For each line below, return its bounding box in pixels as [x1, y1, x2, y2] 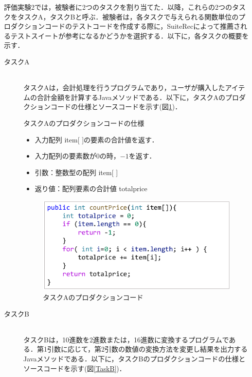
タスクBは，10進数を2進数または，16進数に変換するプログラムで [23, 334, 229, 344]
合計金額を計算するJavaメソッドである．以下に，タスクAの [36, 92, 226, 102]
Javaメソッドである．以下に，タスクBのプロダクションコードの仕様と [23, 354, 246, 364]
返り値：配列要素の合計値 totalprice [35, 183, 147, 194]
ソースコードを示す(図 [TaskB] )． [23, 363, 126, 373]
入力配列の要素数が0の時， [35, 151, 120, 161]
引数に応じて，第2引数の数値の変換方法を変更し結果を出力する [47, 344, 248, 354]
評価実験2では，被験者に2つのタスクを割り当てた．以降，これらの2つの [4, 2, 232, 12]
